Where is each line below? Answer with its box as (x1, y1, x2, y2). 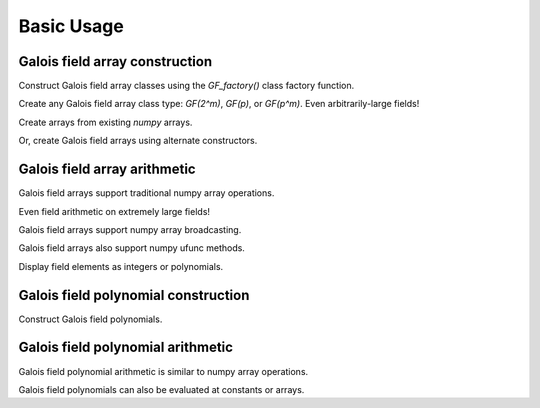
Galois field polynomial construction (18, 286, 250, 304)
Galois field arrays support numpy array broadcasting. (18, 223, 242, 235)
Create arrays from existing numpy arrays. (18, 116, 193, 128)
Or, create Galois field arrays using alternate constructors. (18, 135, 258, 147)
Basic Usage (18, 15, 124, 37)
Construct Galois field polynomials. (18, 313, 163, 325)
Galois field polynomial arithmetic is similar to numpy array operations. (18, 365, 309, 377)
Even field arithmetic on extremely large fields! (18, 205, 210, 217)
